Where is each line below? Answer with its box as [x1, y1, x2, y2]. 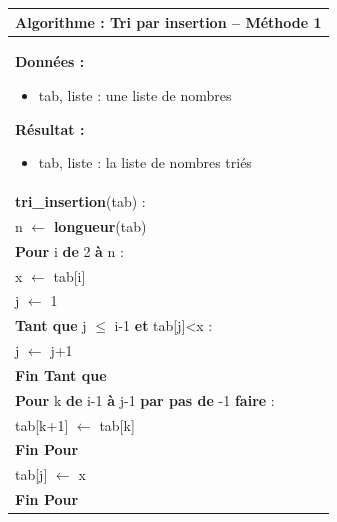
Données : [15, 51, 85, 72]
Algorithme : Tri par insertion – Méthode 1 [15, 11, 322, 32]
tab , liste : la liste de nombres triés [38, 152, 252, 173]
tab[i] [53, 265, 86, 286]
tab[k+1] [15, 414, 69, 435]
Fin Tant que [15, 364, 107, 385]
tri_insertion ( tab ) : [15, 190, 146, 211]
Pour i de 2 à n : [15, 240, 124, 261]
